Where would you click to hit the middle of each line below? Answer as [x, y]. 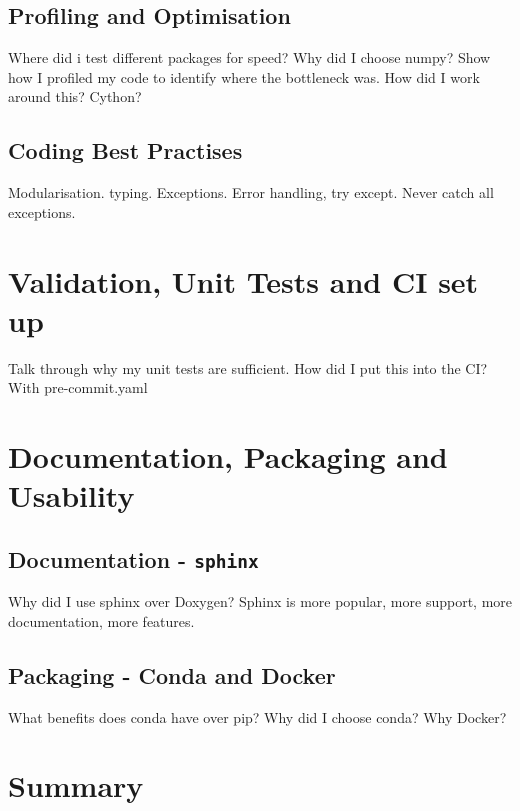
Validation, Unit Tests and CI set [243, 280]
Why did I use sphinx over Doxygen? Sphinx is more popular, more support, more [260, 601]
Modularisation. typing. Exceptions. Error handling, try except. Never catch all [251, 192]
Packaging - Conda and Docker [172, 674]
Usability [71, 495]
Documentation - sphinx [133, 558]
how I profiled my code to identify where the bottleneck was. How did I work [244, 76]
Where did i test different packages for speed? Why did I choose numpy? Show [249, 57]
